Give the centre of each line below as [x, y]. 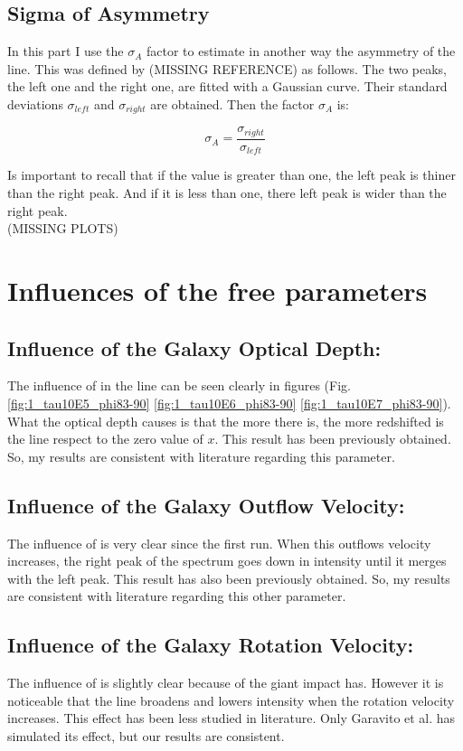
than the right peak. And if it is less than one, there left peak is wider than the [227, 192]
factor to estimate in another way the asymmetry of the [301, 51]
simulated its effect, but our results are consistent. [146, 735]
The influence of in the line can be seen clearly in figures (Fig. [179, 385]
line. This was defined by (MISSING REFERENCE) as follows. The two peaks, [227, 68]
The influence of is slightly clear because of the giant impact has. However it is [226, 683]
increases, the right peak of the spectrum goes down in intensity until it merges [227, 561]
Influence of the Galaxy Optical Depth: [194, 347]
